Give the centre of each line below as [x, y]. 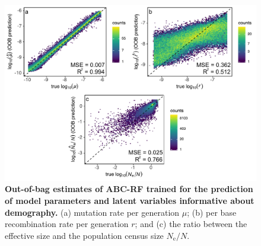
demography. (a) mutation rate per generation [92, 212]
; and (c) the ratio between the [191, 224]
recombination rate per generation [67, 224]
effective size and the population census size [84, 235]
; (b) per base [212, 212]
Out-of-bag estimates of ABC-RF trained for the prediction [129, 189]
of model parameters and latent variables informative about [130, 201]
